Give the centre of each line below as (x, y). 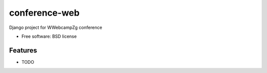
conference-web (44, 13)
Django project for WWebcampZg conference (56, 27)
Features (23, 50)
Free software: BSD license (49, 36)
